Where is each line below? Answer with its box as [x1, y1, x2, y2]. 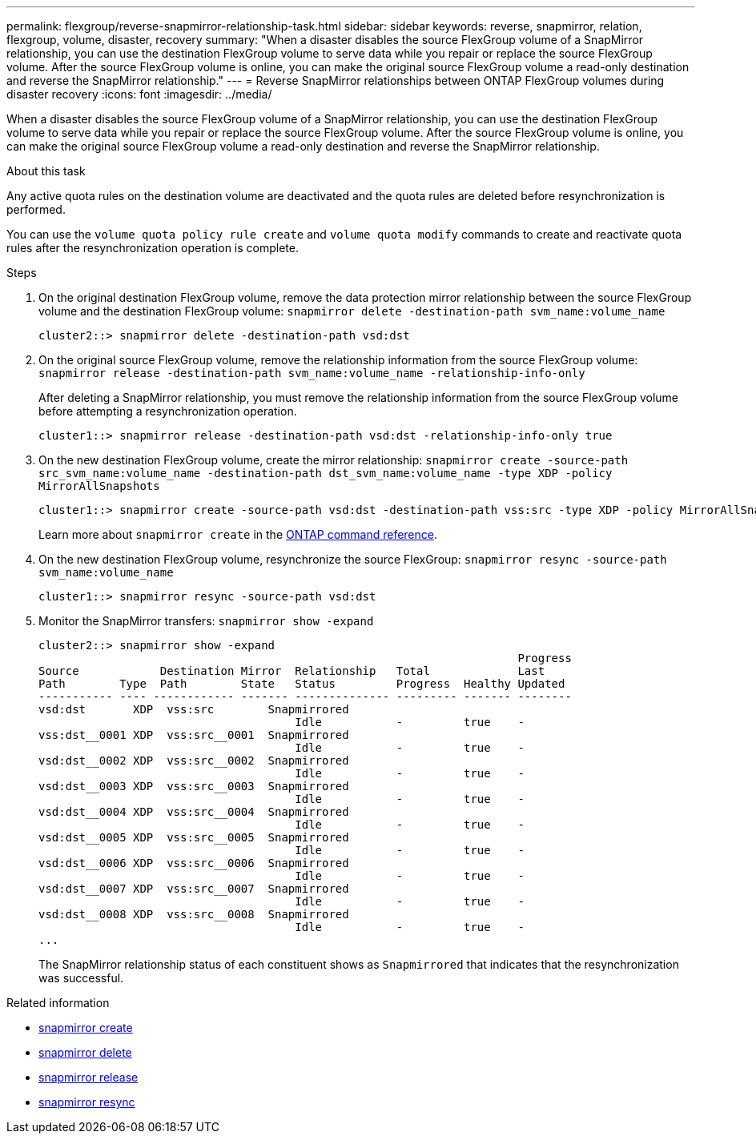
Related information [6, 996, 110, 1010]
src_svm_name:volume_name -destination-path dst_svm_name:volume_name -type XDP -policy [38, 467, 613, 480]
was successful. [38, 971, 124, 985]
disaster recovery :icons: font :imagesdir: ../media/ [6, 87, 272, 101]
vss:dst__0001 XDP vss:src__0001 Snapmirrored [38, 729, 349, 741]
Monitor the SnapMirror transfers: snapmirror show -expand [38, 614, 374, 628]
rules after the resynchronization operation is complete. [6, 241, 300, 255]
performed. [6, 203, 66, 216]
